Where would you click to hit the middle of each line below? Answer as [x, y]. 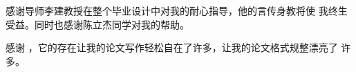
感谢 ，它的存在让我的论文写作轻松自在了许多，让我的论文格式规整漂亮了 [172, 47]
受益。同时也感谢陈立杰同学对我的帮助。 [97, 24]
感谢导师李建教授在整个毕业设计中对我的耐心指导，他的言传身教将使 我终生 [177, 10]
